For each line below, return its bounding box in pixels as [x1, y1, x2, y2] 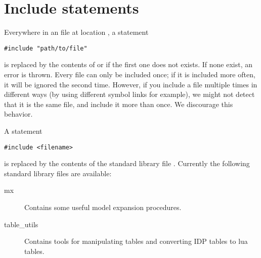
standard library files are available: [4, 168, 112, 178]
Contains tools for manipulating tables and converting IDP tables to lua [24, 236, 248, 246]
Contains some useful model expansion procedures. [24, 201, 182, 212]
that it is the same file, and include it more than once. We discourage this [4, 98, 233, 109]
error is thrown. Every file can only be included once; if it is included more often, [4, 69, 255, 79]
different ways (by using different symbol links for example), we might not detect [4, 89, 255, 99]
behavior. [4, 109, 33, 119]
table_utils [4, 219, 38, 229]
